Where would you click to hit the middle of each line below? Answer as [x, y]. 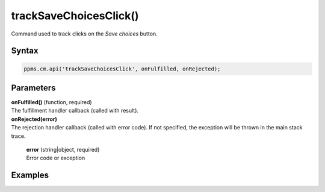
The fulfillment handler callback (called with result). [75, 111]
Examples [30, 175]
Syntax [25, 51]
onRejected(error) [34, 119]
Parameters [33, 88]
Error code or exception [56, 158]
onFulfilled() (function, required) [52, 102]
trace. [18, 136]
